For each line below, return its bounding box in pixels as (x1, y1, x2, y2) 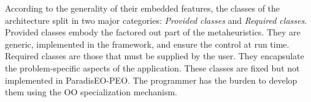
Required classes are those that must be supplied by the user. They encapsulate (5, 49, 304, 62)
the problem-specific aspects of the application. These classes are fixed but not (5, 61, 300, 74)
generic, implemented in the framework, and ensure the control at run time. (5, 37, 290, 50)
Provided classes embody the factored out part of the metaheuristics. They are (5, 26, 301, 38)
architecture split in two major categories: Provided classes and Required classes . (5, 13, 307, 26)
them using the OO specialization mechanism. (5, 86, 177, 98)
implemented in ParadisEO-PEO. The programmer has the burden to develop (5, 73, 298, 86)
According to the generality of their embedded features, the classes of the (5, 2, 280, 14)
